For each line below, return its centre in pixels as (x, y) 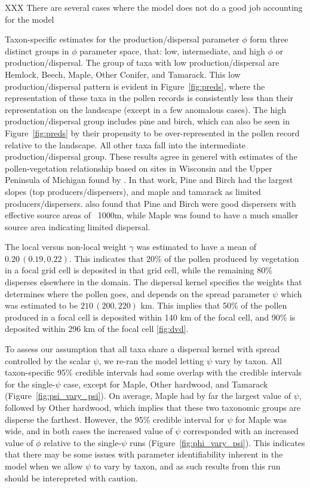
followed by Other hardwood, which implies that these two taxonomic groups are (153, 407)
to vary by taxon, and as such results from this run (187, 466)
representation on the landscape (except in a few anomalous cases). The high (145, 109)
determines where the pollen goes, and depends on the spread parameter (137, 293)
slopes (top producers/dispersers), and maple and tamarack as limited (133, 191)
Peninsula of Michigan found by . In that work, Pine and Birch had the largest (149, 180)
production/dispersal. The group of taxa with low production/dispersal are (142, 62)
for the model (30, 19)
